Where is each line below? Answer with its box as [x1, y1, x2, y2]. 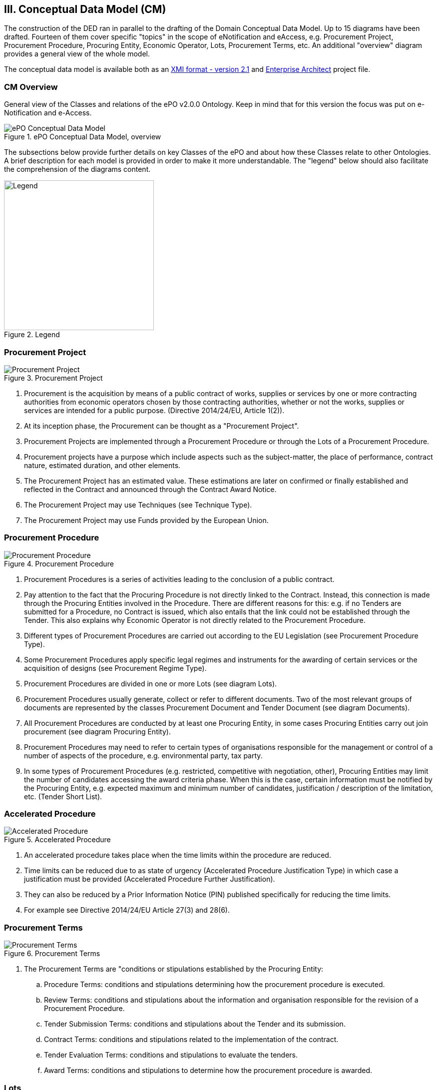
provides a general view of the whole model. [4, 49, 150, 58]
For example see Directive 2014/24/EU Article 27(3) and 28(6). [24, 906, 230, 915]
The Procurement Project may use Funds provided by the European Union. [24, 516, 269, 525]
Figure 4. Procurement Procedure [4, 559, 114, 568]
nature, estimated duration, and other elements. [24, 461, 181, 470]
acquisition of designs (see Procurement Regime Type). [24, 663, 207, 672]
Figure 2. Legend [4, 330, 60, 339]
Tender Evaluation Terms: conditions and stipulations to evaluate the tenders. [44, 1051, 298, 1060]
